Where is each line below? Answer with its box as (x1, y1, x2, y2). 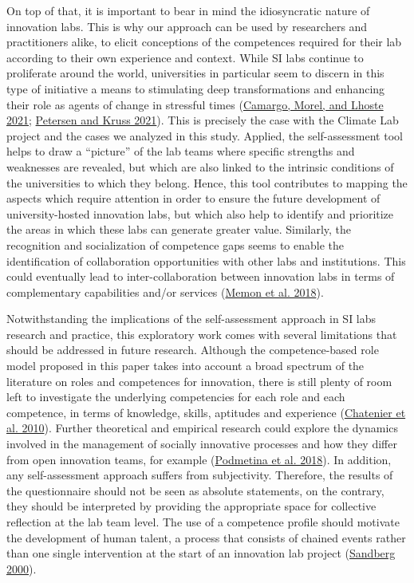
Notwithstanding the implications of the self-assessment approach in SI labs (6, 310, 377, 327)
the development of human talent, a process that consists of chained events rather (6, 529, 406, 546)
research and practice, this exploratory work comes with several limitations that (6, 325, 397, 342)
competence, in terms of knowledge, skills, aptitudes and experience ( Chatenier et (6, 404, 406, 420)
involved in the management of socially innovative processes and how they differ (6, 435, 397, 452)
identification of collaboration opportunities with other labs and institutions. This (6, 252, 406, 269)
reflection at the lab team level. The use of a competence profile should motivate (6, 514, 400, 530)
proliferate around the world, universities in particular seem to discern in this (6, 65, 384, 81)
